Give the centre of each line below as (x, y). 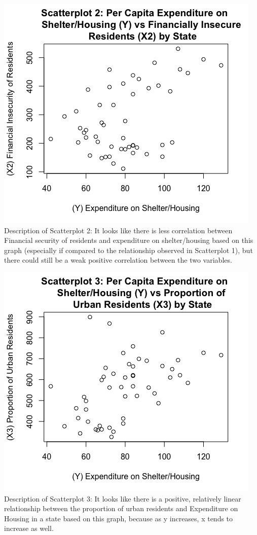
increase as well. (29, 528)
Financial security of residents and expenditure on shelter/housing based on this (129, 240)
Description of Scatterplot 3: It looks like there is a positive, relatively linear (123, 498)
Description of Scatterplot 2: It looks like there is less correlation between (118, 230)
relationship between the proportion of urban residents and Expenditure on (121, 508)
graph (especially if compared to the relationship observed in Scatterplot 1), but (128, 250)
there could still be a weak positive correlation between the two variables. (118, 260)
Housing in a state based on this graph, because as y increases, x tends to (119, 518)
